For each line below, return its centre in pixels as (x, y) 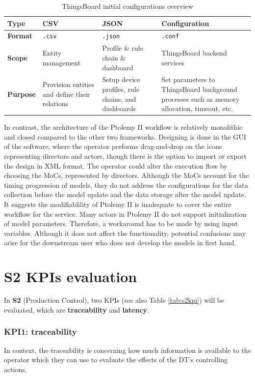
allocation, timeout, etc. (197, 108)
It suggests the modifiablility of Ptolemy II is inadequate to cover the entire (118, 204)
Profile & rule (123, 48)
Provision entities (68, 84)
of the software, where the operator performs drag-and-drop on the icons (113, 146)
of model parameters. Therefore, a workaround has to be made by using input (121, 223)
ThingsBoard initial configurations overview (127, 6)
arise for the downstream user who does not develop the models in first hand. (120, 243)
